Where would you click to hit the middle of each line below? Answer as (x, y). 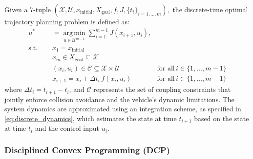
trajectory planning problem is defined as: (67, 21)
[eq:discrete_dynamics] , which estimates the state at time (91, 118)
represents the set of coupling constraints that (162, 89)
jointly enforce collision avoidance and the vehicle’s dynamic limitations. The (119, 99)
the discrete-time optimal (210, 9)
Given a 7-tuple (28, 9)
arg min (74, 33)
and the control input (67, 128)
